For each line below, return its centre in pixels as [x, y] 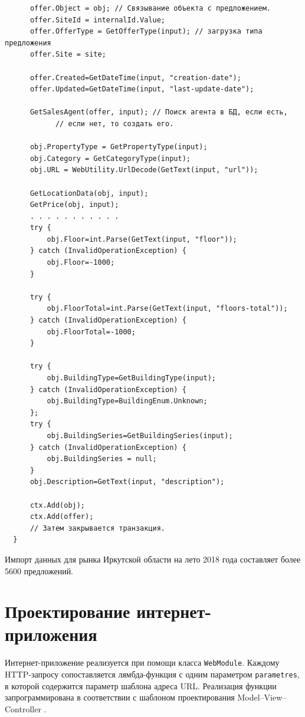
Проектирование [68, 611]
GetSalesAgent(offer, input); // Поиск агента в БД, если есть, [159, 112]
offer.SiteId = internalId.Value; [98, 20]
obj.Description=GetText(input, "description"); [127, 482]
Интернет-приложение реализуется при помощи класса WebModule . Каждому [142, 662]
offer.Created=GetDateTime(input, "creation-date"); [135, 78]
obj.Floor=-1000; [81, 263]
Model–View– [262, 697]
